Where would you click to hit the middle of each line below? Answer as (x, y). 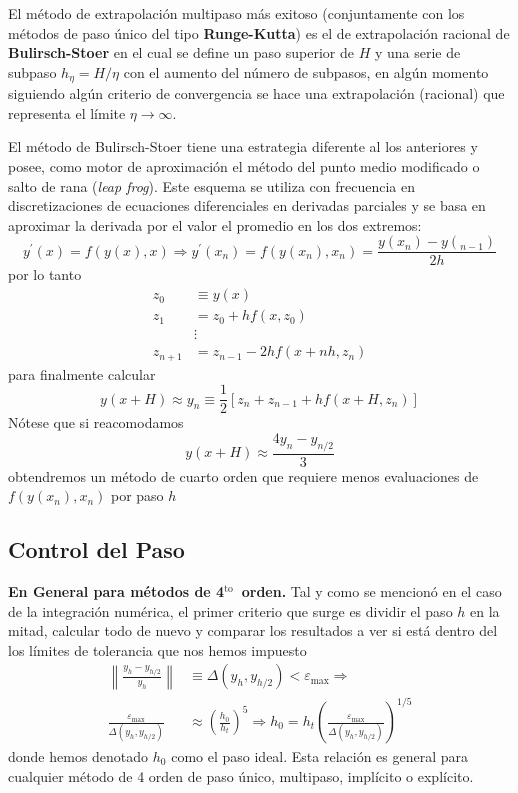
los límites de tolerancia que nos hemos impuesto (157, 649)
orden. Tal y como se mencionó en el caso (371, 591)
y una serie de (417, 52)
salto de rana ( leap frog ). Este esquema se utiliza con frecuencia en (211, 185)
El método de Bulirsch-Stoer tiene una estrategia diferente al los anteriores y (243, 146)
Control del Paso (96, 549)
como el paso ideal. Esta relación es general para (320, 756)
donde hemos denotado (78, 756)
